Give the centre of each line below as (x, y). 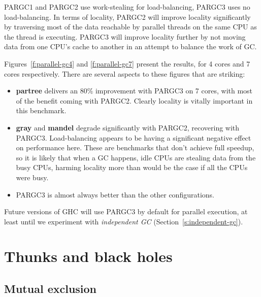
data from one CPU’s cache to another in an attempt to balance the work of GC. (130, 46)
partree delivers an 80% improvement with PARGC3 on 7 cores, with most (134, 91)
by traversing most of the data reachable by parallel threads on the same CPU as (130, 27)
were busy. (32, 177)
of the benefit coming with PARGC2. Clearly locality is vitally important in (134, 100)
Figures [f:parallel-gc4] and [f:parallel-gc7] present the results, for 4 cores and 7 (127, 63)
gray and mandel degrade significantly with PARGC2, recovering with (128, 127)
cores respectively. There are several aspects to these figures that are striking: (125, 73)
